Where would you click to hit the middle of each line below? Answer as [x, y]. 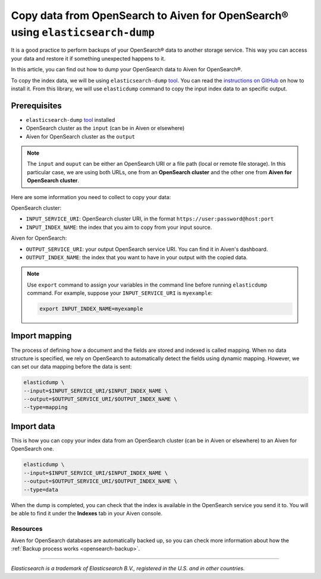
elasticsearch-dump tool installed [70, 119]
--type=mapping [45, 407]
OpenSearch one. [32, 449]
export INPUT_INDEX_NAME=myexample [91, 309]
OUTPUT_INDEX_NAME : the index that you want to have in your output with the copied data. [137, 257]
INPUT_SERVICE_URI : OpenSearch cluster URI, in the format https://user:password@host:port [150, 219]
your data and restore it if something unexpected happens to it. [88, 58]
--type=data [41, 490]
